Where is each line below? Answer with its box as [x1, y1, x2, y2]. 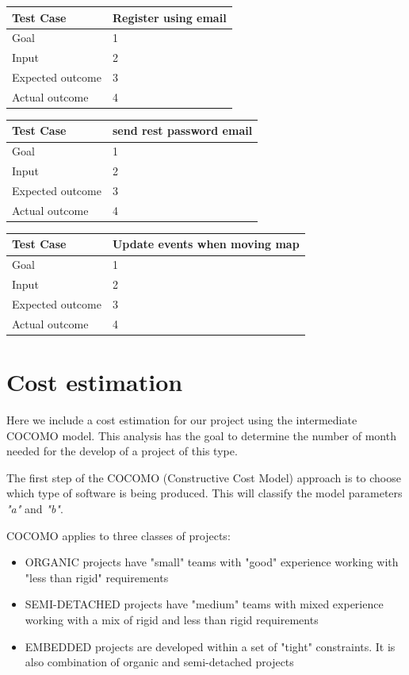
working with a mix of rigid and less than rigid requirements [25, 611, 319, 627]
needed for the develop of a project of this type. [6, 443, 238, 459]
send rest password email [112, 122, 253, 139]
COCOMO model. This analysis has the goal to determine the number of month [6, 427, 396, 443]
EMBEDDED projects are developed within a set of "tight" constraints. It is [25, 638, 396, 654]
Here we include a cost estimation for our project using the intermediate [6, 412, 357, 428]
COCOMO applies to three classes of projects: [6, 527, 231, 543]
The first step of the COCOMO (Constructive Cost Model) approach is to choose [6, 469, 401, 485]
